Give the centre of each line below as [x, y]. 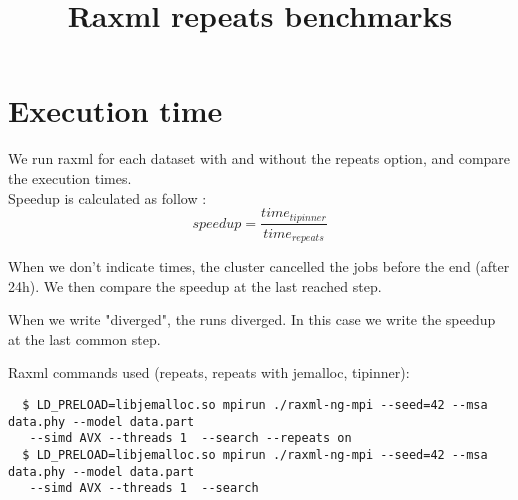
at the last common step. [84, 338]
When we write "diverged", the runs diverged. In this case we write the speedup [252, 319]
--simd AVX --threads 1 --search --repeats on [190, 438]
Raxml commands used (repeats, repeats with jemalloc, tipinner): [209, 372]
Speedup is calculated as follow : [107, 197]
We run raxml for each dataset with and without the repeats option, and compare [259, 158]
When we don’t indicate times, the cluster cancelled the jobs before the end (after [259, 266]
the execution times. [70, 177]
